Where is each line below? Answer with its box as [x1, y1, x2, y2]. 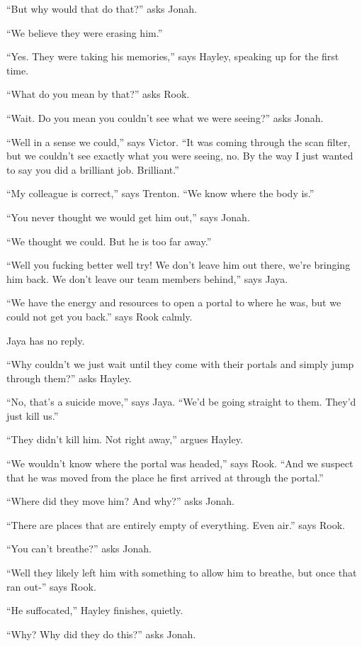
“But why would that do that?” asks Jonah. [6, 1, 197, 16]
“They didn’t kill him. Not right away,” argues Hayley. [6, 432, 243, 447]
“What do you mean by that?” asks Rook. [6, 87, 190, 101]
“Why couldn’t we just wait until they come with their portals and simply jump [6, 357, 354, 372]
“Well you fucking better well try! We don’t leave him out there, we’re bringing [6, 257, 351, 272]
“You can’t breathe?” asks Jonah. [6, 541, 152, 556]
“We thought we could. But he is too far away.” [6, 233, 212, 248]
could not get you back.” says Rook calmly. [6, 308, 193, 323]
